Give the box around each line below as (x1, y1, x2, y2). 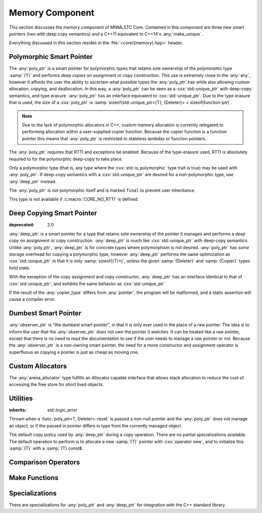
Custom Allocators (9, 362, 67, 370)
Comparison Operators (9, 458, 80, 466)
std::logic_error (47, 407, 78, 413)
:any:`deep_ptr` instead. (9, 178, 57, 184)
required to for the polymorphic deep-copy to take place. (9, 156, 123, 162)
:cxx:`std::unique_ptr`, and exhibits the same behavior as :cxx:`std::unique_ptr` (9, 280, 165, 287)
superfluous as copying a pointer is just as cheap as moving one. (9, 349, 139, 355)
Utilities (9, 394, 33, 403)
